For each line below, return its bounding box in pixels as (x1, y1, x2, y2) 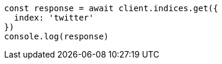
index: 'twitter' (14, 13, 94, 22)
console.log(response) (4, 32, 109, 41)
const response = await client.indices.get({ (4, 4, 218, 13)
